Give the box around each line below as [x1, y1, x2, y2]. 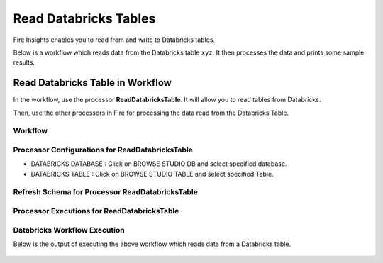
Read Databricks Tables [13, 11, 156, 26]
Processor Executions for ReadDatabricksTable [13, 206, 179, 216]
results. [13, 58, 35, 67]
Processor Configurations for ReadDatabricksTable [13, 145, 193, 155]
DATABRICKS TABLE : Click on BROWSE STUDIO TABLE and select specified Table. [30, 169, 274, 178]
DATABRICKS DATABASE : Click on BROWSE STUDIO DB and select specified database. [30, 160, 287, 168]
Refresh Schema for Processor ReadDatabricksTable [13, 187, 198, 197]
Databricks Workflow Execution [13, 225, 125, 235]
